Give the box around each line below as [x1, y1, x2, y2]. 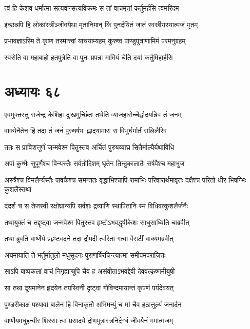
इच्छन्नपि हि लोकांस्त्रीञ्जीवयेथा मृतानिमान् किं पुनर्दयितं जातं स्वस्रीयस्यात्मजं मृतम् [4, 19, 198, 29]
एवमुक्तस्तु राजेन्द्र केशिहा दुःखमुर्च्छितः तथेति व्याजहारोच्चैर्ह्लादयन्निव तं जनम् [4, 109, 182, 119]
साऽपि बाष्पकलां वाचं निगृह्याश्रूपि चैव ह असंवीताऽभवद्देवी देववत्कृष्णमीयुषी [4, 266, 175, 276]
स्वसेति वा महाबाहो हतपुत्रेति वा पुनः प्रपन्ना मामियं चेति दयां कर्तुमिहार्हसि [4, 52, 173, 62]
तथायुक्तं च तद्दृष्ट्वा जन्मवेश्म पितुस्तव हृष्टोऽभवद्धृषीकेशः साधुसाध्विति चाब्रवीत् [4, 217, 190, 227]
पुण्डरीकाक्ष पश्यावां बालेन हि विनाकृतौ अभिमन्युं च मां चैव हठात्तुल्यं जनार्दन [4, 299, 182, 309]
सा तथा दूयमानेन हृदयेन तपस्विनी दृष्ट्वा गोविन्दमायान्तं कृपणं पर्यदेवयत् [4, 283, 174, 293]
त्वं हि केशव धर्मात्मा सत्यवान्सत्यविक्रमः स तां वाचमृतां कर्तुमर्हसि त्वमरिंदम [4, 3, 179, 13]
